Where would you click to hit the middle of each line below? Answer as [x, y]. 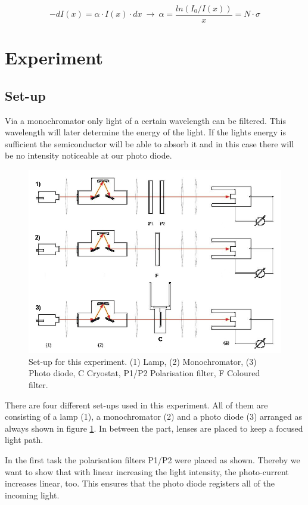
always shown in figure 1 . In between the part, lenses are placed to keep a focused [154, 428]
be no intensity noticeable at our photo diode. [88, 155]
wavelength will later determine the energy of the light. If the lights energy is [146, 132]
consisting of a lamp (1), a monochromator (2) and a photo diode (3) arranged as [153, 416]
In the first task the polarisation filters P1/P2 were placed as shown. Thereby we [153, 460]
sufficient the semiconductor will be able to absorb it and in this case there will [150, 143]
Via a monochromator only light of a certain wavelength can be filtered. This [145, 120]
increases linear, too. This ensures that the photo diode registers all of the [140, 483]
